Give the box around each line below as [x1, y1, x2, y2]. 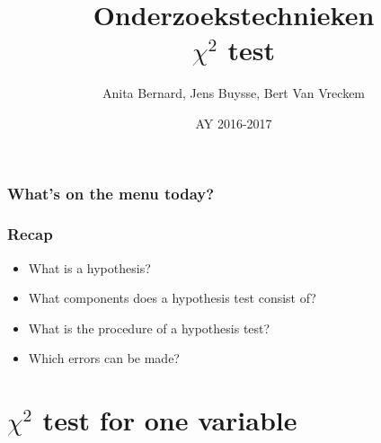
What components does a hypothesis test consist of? [28, 288, 316, 307]
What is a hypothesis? [28, 258, 151, 277]
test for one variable [42, 402, 297, 439]
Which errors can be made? [28, 349, 180, 368]
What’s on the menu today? [7, 182, 215, 204]
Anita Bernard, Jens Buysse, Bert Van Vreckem [102, 84, 366, 102]
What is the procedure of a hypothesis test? [28, 318, 270, 337]
